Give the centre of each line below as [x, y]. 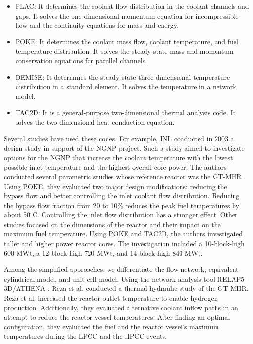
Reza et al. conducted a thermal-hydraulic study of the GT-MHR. [150, 288]
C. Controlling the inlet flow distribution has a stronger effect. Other [135, 215]
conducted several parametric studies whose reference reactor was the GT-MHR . [125, 176]
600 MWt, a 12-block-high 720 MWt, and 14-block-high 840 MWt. [103, 253]
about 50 [17, 215]
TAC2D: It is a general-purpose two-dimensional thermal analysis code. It [125, 112]
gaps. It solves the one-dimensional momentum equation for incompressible [127, 15]
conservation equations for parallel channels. [81, 60]
